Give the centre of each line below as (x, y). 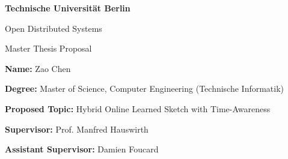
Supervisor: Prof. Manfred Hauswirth (77, 129)
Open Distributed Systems (54, 28)
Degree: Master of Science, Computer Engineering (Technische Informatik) (145, 88)
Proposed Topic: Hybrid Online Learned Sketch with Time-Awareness (138, 108)
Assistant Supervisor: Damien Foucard (82, 149)
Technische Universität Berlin (68, 8)
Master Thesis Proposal (48, 48)
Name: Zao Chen (38, 68)
